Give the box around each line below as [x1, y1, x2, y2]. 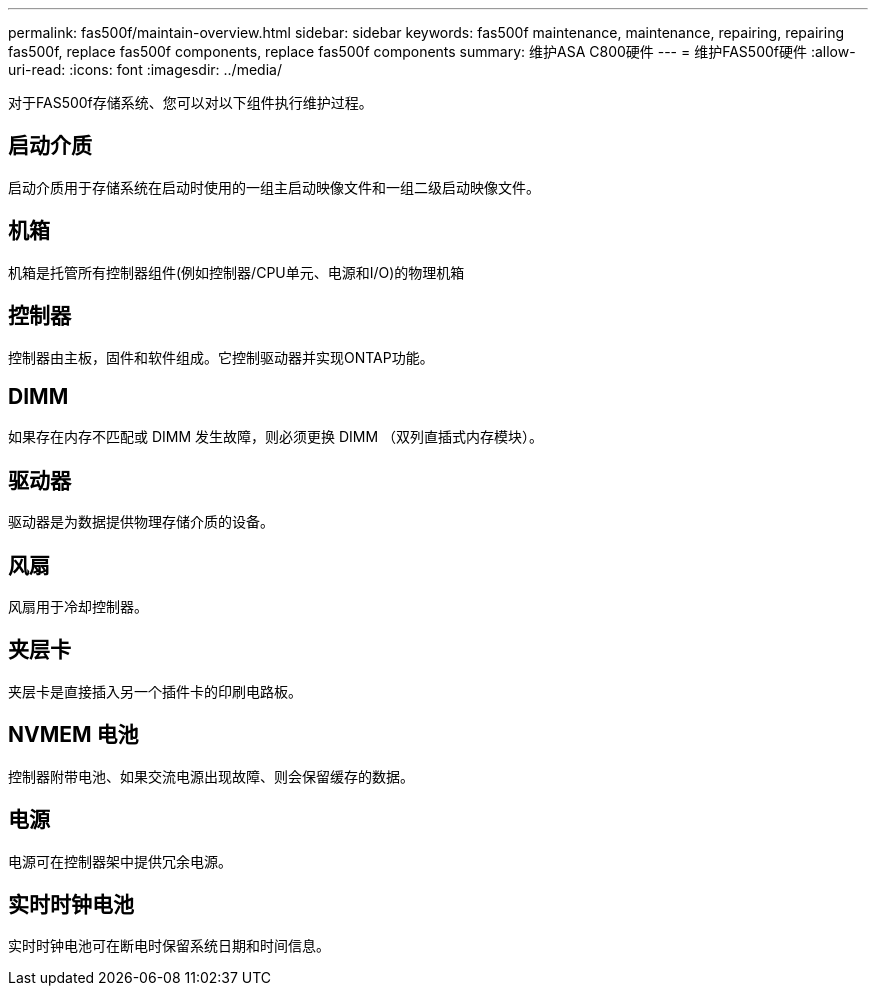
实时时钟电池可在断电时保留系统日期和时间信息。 [8, 937, 330, 955]
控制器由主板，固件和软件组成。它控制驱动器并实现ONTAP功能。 [8, 348, 434, 366]
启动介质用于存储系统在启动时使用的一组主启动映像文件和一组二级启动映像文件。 [8, 178, 540, 196]
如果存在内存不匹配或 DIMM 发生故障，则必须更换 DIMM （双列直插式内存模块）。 [8, 428, 544, 446]
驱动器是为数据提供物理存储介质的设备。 [8, 513, 274, 531]
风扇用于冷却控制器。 [8, 598, 148, 616]
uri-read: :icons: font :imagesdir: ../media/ [8, 61, 282, 78]
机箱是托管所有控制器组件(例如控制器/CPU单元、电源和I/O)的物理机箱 [8, 263, 465, 281]
